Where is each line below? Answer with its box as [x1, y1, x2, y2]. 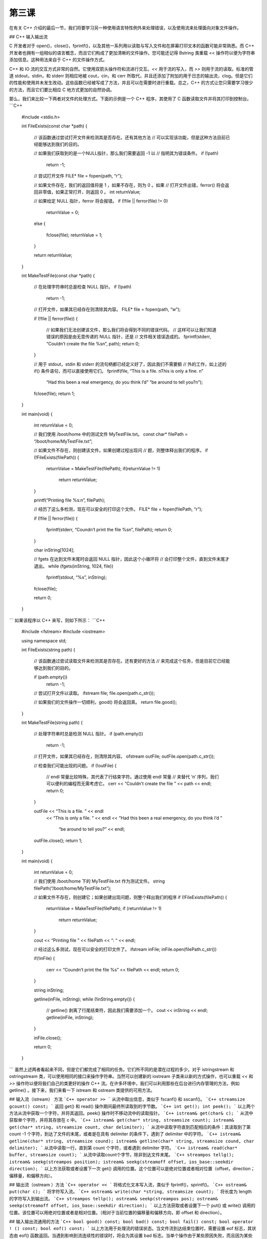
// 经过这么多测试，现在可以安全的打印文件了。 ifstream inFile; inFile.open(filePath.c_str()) [34, 947, 217, 953]
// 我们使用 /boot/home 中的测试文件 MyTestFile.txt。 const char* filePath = [34, 431, 188, 437]
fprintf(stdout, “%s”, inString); [46, 574, 107, 580]
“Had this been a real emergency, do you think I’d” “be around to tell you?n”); [46, 379, 203, 385]
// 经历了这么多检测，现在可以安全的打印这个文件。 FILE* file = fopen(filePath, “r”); [34, 506, 203, 512]
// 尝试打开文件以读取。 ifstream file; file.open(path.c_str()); [34, 690, 155, 696]
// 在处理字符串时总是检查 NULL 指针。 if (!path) [34, 284, 132, 290]
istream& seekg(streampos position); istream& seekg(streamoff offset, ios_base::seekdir [9, 1159, 233, 1165]
